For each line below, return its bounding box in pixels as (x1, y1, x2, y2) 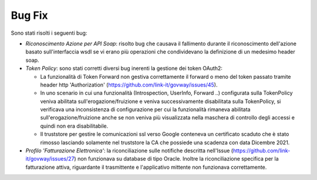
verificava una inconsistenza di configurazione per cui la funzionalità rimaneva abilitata (40, 106, 251, 113)
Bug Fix (11, 9, 48, 22)
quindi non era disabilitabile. (40, 122, 109, 129)
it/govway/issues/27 (25, 155, 75, 162)
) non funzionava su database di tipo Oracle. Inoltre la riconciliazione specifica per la (74, 155, 279, 162)
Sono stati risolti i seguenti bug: (11, 29, 87, 36)
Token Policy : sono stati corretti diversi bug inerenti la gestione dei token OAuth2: (25, 65, 222, 72)
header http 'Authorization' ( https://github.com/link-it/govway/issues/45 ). (40, 81, 218, 88)
